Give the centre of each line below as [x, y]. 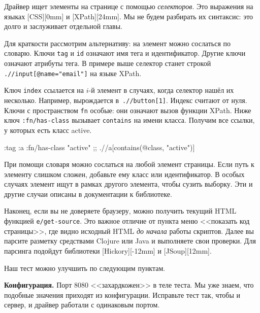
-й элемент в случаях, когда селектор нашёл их [161, 90]
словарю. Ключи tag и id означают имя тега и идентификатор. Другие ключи [125, 53]
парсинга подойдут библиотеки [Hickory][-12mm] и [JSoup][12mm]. [108, 250]
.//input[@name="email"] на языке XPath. [73, 73]
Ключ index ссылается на [44, 90]
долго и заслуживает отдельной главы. [63, 26]
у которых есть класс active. [48, 130]
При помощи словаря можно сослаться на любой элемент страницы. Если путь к [129, 164]
